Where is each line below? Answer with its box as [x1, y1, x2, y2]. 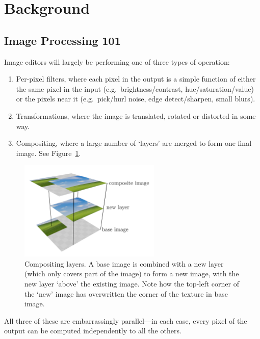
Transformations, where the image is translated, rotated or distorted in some [16, 110, 256, 121]
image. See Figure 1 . [16, 147, 81, 158]
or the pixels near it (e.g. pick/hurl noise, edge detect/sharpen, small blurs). [16, 93, 255, 104]
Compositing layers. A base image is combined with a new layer [24, 258, 224, 269]
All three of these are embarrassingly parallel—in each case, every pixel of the [4, 315, 247, 326]
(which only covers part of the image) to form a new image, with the [24, 268, 239, 279]
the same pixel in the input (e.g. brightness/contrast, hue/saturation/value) [16, 83, 254, 94]
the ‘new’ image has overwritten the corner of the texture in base [24, 288, 228, 299]
